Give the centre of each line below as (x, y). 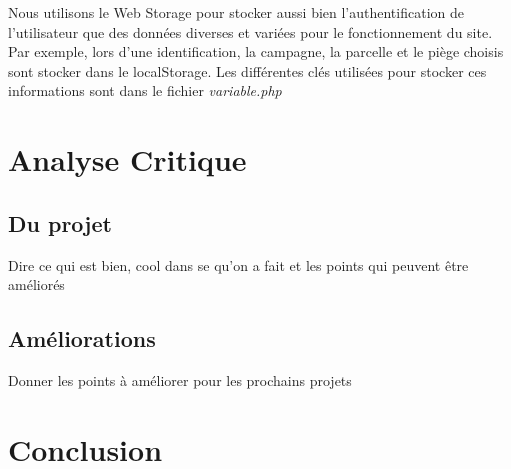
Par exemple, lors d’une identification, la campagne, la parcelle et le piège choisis (256, 51)
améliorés (36, 284)
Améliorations (82, 338)
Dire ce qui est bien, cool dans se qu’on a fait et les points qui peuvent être (238, 264)
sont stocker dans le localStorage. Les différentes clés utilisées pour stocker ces (247, 70)
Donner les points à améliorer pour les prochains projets (180, 379)
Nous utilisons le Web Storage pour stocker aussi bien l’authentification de (236, 12)
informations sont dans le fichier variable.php (145, 90)
